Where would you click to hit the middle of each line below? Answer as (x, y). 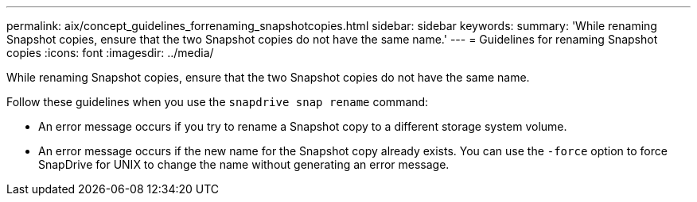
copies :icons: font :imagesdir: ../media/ (110, 53)
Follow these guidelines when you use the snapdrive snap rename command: (218, 102)
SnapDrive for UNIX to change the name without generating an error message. (244, 164)
